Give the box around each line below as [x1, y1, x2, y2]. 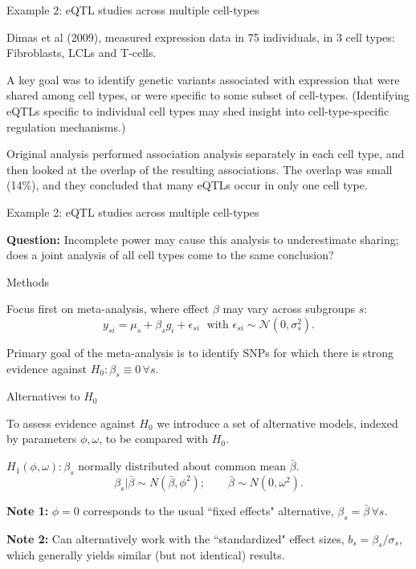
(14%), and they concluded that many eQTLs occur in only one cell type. [6, 177, 368, 193]
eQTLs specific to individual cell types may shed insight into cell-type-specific [6, 102, 389, 119]
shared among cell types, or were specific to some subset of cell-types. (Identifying [6, 87, 410, 104]
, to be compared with [99, 430, 209, 447]
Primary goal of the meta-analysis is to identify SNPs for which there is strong [6, 343, 394, 360]
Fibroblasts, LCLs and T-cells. [6, 44, 157, 61]
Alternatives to [6, 388, 80, 404]
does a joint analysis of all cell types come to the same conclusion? [6, 246, 334, 263]
